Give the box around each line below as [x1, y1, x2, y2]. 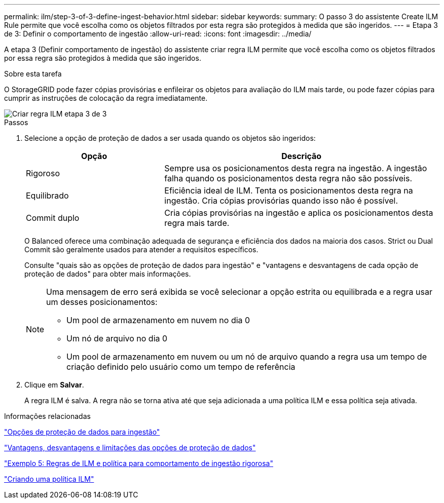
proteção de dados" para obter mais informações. [24, 269, 191, 278]
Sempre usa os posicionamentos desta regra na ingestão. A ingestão [164, 163, 427, 173]
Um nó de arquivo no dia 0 [66, 333, 168, 343]
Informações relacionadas [4, 412, 91, 420]
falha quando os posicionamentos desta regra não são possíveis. [164, 173, 413, 183]
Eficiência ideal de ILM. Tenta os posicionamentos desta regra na [164, 185, 413, 196]
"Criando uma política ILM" [4, 475, 94, 483]
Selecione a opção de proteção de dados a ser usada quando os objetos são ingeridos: [24, 134, 316, 142]
